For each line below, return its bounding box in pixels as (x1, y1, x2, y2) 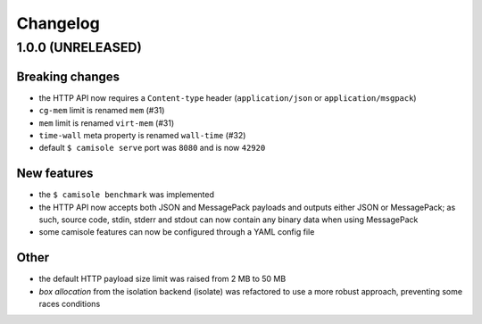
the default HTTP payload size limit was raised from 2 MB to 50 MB (38, 273, 287, 285)
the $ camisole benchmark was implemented (38, 189, 214, 200)
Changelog (16, 13, 100, 33)
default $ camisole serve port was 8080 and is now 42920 (38, 143, 266, 154)
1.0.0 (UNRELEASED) (16, 39, 142, 55)
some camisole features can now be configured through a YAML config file (38, 227, 315, 237)
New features (16, 166, 94, 181)
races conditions (38, 299, 101, 310)
